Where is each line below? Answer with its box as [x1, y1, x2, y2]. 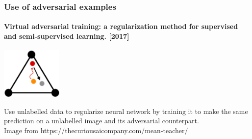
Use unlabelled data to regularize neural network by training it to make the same [4, 106, 248, 116]
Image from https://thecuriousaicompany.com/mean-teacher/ [4, 125, 188, 135]
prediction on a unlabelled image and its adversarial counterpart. [4, 115, 199, 126]
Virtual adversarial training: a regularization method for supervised [4, 21, 238, 31]
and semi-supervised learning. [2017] [4, 31, 129, 41]
